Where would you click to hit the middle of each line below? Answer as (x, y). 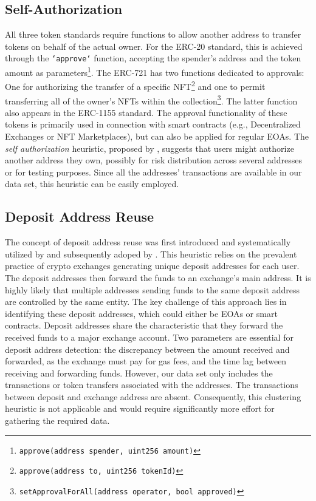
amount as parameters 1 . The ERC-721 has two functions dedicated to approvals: (155, 71)
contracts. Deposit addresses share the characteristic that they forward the (144, 325)
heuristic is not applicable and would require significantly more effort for (140, 408)
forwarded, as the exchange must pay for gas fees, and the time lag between (146, 361)
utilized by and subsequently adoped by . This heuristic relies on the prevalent (151, 254)
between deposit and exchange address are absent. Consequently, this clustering (153, 396)
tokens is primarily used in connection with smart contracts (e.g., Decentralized (153, 124)
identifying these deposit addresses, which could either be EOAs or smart (141, 313)
